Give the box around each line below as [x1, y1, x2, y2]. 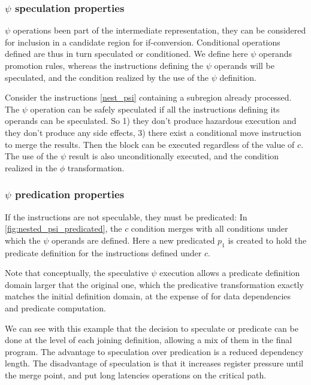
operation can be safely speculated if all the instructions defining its [30, 102, 280, 115]
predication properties [14, 187, 125, 202]
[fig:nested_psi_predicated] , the [5, 222, 122, 235]
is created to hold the [228, 234, 307, 246]
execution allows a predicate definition [159, 266, 300, 279]
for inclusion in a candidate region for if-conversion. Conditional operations [5, 35, 280, 48]
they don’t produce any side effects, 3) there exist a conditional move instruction [5, 126, 301, 138]
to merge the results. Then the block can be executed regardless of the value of [5, 138, 295, 150]
